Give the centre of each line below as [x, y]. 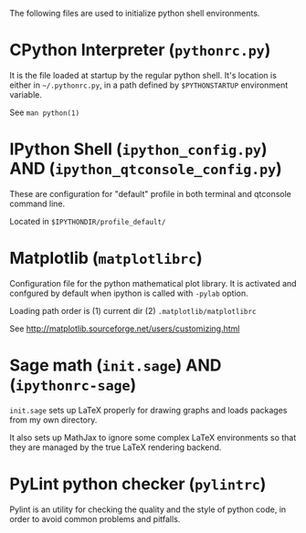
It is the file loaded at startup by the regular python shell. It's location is [143, 75]
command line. [37, 204]
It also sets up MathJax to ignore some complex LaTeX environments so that [153, 437]
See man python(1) [45, 112]
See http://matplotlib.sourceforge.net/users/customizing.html [125, 329]
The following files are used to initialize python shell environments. [135, 13]
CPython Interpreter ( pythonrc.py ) [140, 50]
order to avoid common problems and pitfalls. [95, 518]
